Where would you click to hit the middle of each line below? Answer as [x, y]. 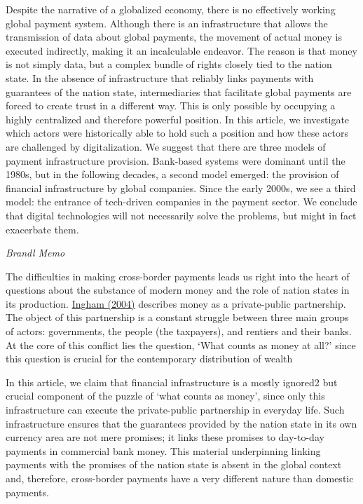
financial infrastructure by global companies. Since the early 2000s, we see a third [181, 188]
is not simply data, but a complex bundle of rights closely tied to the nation [169, 64]
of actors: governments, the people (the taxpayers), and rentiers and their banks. [179, 331]
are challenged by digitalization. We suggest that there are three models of [166, 146]
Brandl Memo [35, 253]
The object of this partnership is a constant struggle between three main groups [177, 317]
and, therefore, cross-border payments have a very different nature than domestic [180, 478]
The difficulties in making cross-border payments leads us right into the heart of [178, 276]
